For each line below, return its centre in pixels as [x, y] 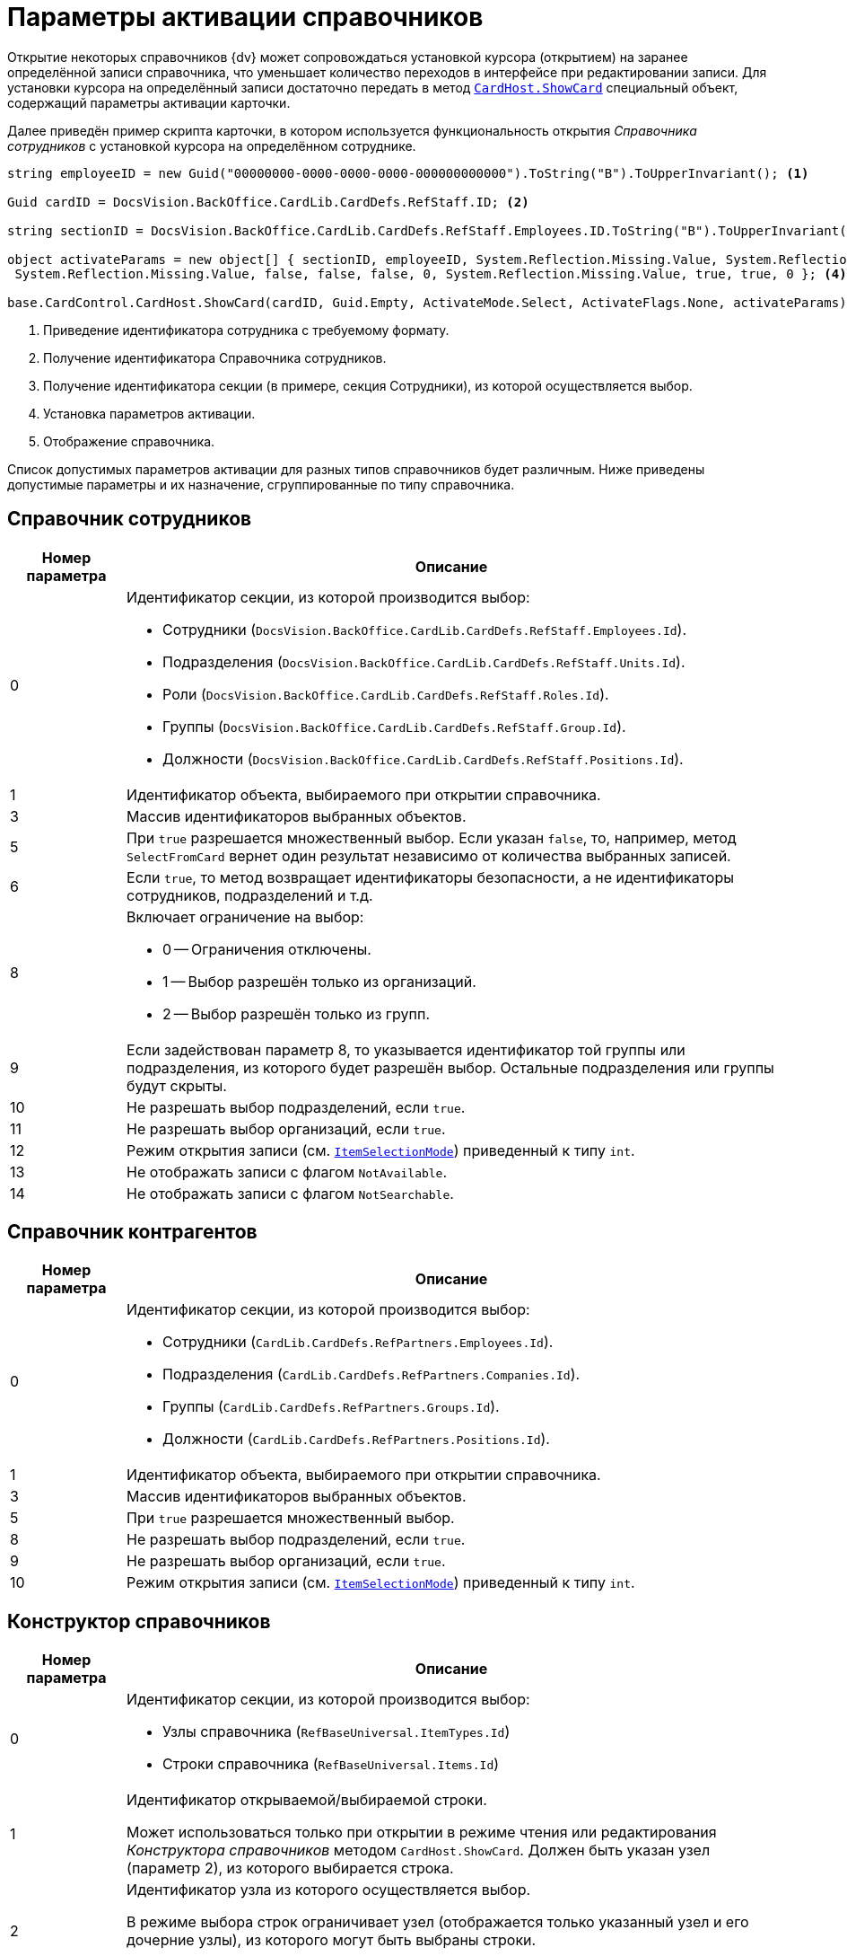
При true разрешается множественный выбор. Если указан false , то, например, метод [432, 837]
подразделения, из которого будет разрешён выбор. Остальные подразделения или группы [450, 1067]
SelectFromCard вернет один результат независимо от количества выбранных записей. [429, 855]
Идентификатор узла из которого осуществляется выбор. [329, 1890]
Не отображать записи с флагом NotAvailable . [287, 1172]
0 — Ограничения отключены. [267, 949]
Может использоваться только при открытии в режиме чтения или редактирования [422, 1833]
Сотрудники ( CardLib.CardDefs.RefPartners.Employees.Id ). [358, 1342]
